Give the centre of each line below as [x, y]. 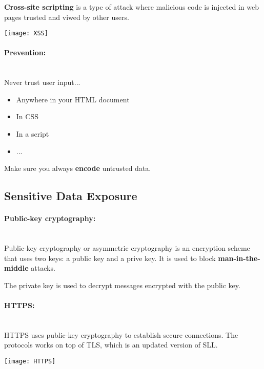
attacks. [43, 268]
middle [16, 268]
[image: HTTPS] [30, 361]
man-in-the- [239, 258]
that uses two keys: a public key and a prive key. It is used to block [110, 258]
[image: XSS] [26, 34]
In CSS [27, 116]
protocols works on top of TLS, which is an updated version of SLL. [111, 345]
